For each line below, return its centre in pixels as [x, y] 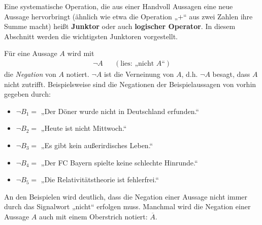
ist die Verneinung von [139, 74]
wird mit [81, 53]
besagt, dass [231, 74]
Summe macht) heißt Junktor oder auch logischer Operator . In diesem [120, 26]
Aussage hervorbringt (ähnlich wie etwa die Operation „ [91, 16]
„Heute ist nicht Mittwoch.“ [84, 128]
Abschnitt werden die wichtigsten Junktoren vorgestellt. [91, 36]
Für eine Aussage [31, 53]
